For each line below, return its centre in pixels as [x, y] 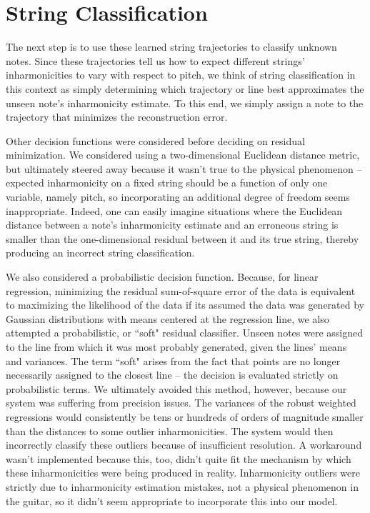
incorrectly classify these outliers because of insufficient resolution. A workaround [184, 445]
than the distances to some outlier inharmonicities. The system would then [170, 430]
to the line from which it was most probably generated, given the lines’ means [176, 347]
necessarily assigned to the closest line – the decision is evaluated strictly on [172, 375]
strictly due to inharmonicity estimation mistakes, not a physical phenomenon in [182, 486]
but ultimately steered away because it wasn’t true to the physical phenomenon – [184, 168]
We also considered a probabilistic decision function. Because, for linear [162, 277]
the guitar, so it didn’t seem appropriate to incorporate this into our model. [172, 500]
